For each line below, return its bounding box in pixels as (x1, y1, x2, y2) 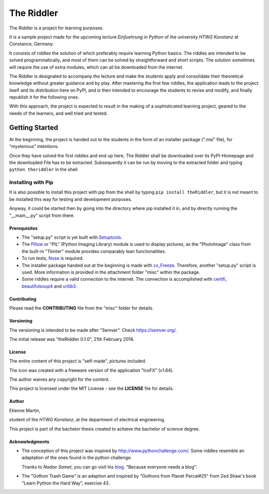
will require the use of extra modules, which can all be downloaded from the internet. (9, 64, 184, 70)
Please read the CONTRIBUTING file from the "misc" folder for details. (9, 305, 154, 311)
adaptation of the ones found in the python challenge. (21, 455, 132, 461)
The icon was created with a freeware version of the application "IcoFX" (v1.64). (9, 367, 174, 373)
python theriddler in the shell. (9, 166, 79, 172)
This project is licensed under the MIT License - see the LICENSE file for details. (9, 385, 174, 391)
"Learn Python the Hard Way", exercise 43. (21, 480, 110, 486)
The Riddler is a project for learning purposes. (9, 25, 104, 31)
